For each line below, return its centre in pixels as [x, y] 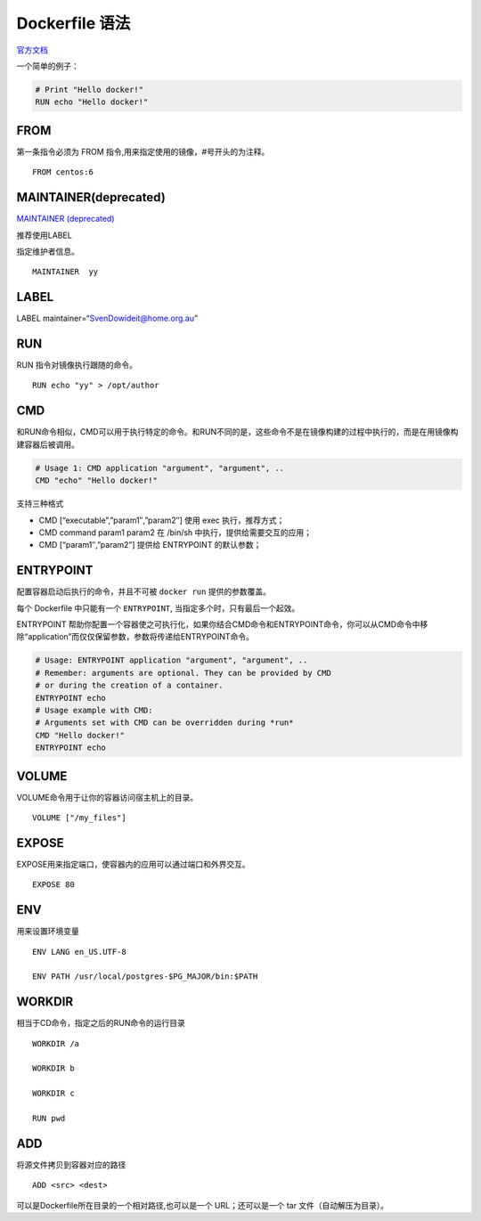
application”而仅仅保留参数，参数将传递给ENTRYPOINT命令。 [141, 637]
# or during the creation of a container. [129, 685]
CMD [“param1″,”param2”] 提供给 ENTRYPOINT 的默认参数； [150, 545]
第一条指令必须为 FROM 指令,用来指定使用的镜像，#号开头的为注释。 [143, 151]
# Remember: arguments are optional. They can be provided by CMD [183, 673]
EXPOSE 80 [53, 885]
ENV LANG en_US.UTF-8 [79, 952]
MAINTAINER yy [65, 272]
